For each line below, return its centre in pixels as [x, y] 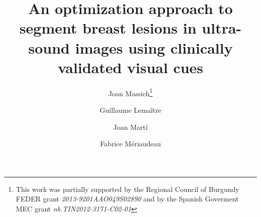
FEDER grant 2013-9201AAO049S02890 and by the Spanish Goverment [127, 199]
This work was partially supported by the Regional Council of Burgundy [127, 189]
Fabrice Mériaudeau [130, 144]
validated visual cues [130, 67]
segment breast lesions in [108, 28]
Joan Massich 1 [130, 92]
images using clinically [154, 47]
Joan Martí [130, 127]
